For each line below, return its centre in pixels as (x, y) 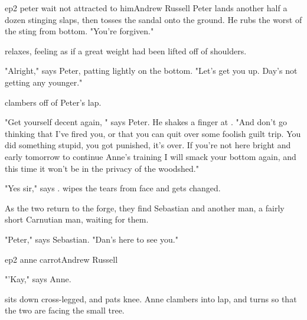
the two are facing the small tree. (65, 310)
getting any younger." (44, 82)
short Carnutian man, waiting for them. (77, 219)
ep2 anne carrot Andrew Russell (61, 259)
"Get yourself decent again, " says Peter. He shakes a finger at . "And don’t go (146, 122)
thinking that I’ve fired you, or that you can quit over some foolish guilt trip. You (153, 133)
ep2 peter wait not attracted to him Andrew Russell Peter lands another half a (146, 8)
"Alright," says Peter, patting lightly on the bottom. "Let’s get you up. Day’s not (151, 71)
